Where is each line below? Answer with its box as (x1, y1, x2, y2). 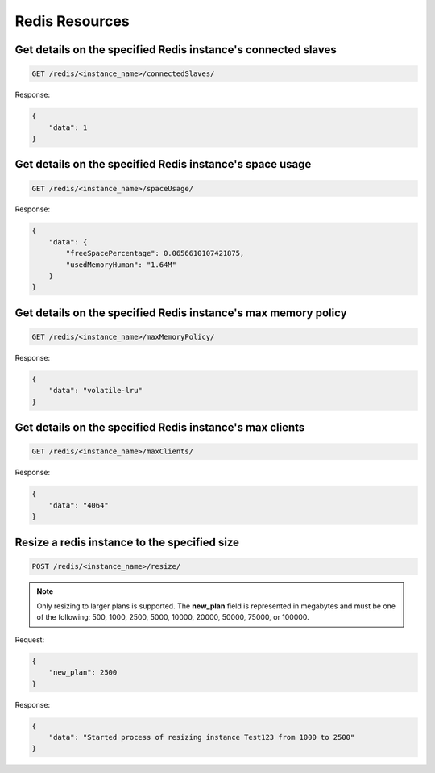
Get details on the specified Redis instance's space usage (14, 157, 312, 171)
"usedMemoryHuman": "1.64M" (65, 260, 177, 270)
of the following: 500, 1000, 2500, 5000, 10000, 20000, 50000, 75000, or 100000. (36, 612, 309, 622)
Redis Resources (14, 12, 130, 30)
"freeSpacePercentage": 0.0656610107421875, (65, 249, 245, 258)
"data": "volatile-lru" (48, 386, 143, 395)
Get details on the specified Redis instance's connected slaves (14, 43, 338, 56)
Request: (14, 634, 44, 645)
